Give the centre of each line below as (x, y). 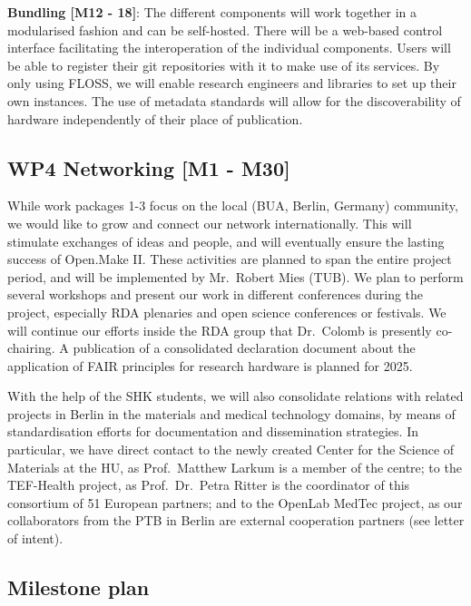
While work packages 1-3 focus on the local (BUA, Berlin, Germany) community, (233, 205)
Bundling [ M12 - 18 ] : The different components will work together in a (212, 12)
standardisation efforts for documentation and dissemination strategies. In (213, 431)
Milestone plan (78, 587)
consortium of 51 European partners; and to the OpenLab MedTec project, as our (235, 502)
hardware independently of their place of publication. (155, 118)
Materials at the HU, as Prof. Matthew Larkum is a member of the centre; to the (235, 467)
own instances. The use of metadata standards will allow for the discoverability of (234, 100)
